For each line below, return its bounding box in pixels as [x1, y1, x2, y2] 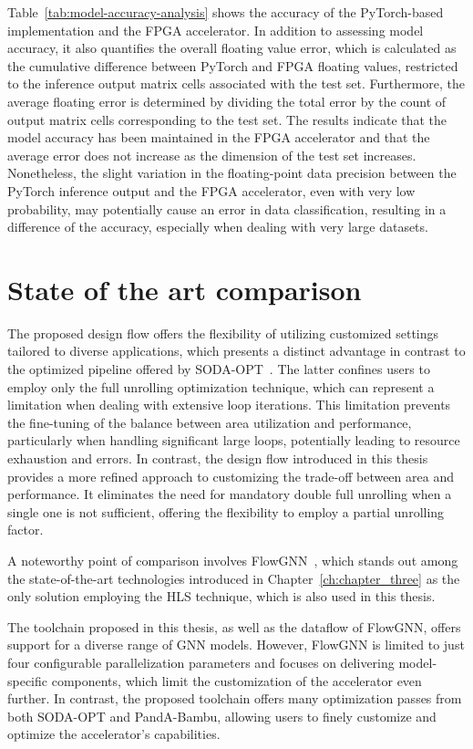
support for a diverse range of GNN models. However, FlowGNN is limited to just [7, 635, 465, 654]
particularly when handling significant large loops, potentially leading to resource [7, 431, 460, 450]
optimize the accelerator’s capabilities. [7, 724, 221, 744]
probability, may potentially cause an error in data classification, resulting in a [7, 199, 447, 218]
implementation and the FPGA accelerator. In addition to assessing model [7, 20, 424, 39]
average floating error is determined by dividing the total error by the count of [7, 91, 447, 110]
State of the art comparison [7, 270, 362, 307]
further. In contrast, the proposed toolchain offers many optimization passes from [7, 689, 462, 708]
